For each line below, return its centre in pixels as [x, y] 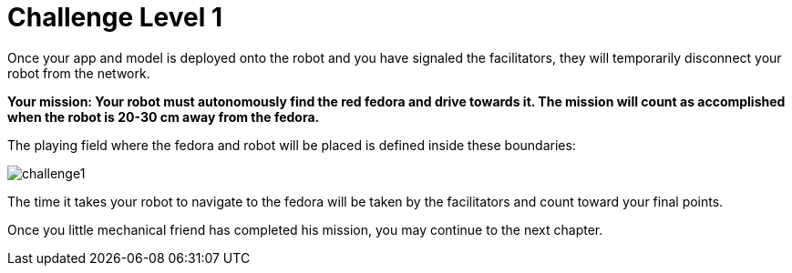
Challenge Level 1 [115, 17]
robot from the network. [79, 73]
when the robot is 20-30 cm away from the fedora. [164, 116]
